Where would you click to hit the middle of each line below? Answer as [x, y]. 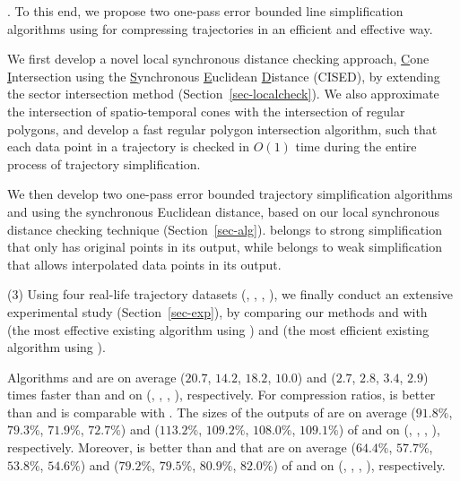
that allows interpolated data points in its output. [144, 264]
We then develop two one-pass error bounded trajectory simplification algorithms [230, 194]
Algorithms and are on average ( [96, 377]
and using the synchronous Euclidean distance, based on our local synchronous [223, 211]
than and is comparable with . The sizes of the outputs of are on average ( [212, 412]
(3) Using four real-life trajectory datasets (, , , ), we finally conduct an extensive [230, 294]
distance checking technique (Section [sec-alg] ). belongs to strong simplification [225, 229]
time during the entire [356, 146]
